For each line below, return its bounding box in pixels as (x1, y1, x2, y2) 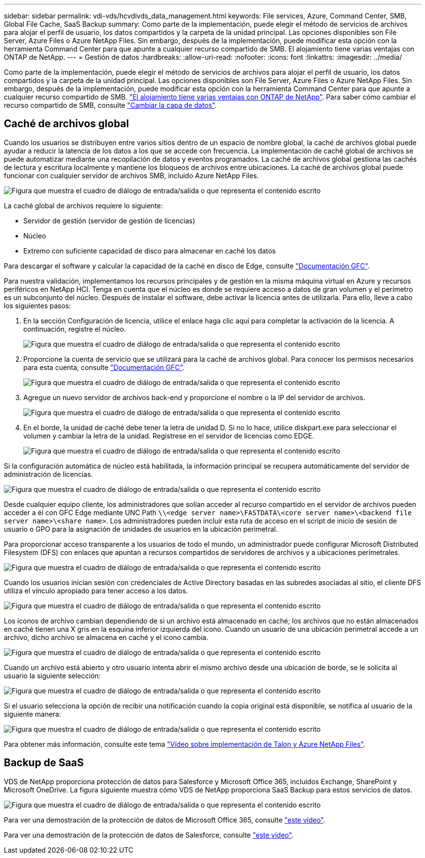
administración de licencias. (4, 470, 93, 478)
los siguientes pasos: (4, 301, 71, 310)
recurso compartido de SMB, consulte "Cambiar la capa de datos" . (4, 101, 217, 109)
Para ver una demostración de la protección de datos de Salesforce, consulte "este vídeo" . (4, 830, 294, 839)
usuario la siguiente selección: (4, 671, 101, 680)
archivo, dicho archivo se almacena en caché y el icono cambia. (4, 633, 209, 641)
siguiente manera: (4, 709, 61, 718)
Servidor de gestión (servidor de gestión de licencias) (23, 216, 196, 225)
